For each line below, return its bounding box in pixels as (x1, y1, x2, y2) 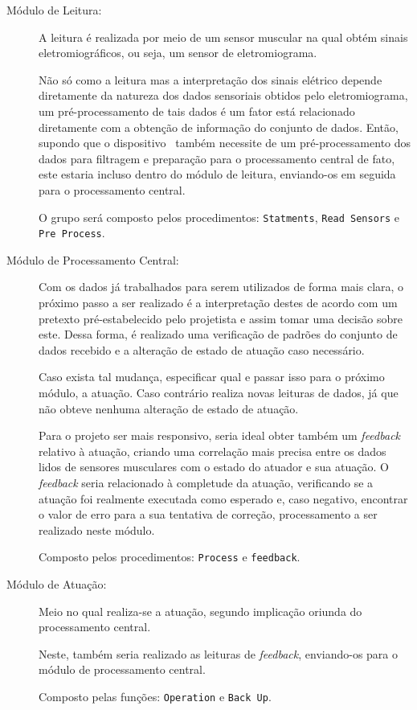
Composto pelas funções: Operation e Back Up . (39, 687, 272, 704)
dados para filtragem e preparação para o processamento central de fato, (39, 150, 395, 166)
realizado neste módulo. (39, 521, 155, 538)
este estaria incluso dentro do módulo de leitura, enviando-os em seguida (39, 166, 396, 183)
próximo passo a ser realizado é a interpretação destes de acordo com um (39, 294, 398, 311)
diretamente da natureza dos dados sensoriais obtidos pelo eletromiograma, (39, 87, 408, 104)
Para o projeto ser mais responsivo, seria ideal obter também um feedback (39, 427, 401, 444)
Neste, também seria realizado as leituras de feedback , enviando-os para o (39, 645, 399, 662)
